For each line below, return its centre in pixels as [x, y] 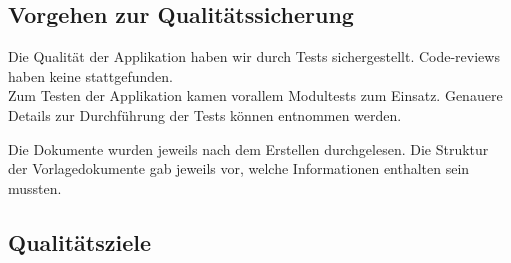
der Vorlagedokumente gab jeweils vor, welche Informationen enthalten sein [239, 168]
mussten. [35, 187]
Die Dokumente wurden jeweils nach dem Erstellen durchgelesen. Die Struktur [248, 148]
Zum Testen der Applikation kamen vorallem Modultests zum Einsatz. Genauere [255, 95]
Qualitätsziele [80, 241]
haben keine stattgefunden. [90, 75]
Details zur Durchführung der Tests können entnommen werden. [205, 114]
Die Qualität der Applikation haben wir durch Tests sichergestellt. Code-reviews [254, 56]
